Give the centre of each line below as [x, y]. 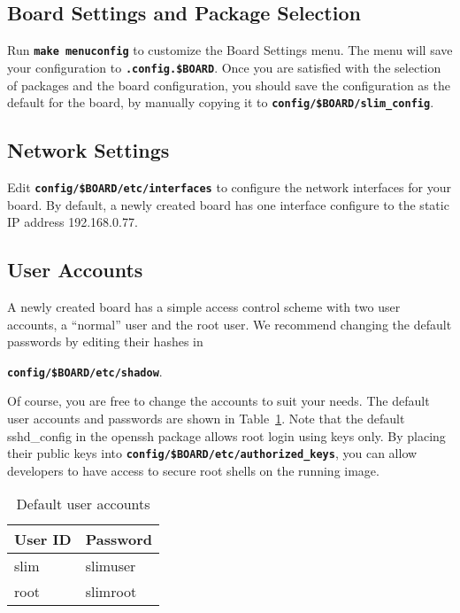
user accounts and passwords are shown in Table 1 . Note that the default [206, 419]
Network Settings [88, 150]
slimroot [111, 592]
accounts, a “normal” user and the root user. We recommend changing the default [230, 324]
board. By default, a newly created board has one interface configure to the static [228, 204]
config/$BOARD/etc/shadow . [85, 371]
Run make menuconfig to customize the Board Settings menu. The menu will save [230, 50]
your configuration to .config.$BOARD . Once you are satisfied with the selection [224, 67]
